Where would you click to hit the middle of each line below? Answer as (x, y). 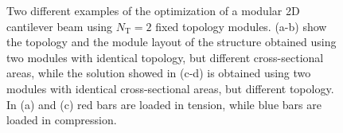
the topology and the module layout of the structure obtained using (171, 42)
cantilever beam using (60, 26)
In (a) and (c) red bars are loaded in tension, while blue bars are (164, 104)
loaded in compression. (62, 120)
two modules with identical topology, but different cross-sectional (165, 57)
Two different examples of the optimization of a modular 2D (153, 10)
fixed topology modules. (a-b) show (241, 26)
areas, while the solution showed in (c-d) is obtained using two (159, 73)
